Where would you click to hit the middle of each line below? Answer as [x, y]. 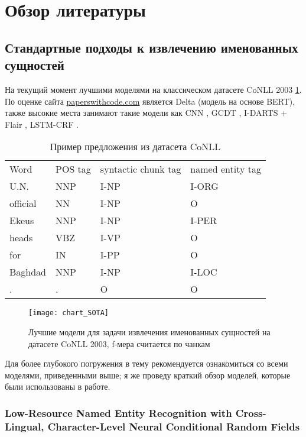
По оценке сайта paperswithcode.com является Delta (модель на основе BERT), [150, 101]
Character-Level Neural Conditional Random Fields [174, 426]
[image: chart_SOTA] [69, 313]
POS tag [73, 169]
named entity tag [226, 169]
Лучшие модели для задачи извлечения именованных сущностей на [149, 332]
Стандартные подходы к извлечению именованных [152, 47]
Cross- [251, 412]
